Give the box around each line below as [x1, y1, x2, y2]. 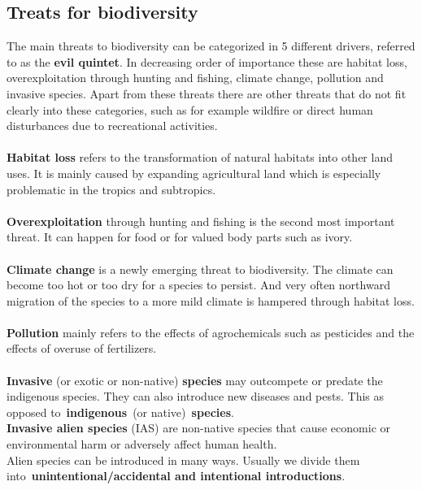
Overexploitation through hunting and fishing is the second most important [7, 212, 395, 229]
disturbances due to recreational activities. [7, 117, 218, 134]
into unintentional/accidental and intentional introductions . [7, 467, 346, 484]
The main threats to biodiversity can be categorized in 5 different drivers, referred [7, 37, 415, 54]
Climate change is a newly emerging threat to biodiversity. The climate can [7, 260, 394, 277]
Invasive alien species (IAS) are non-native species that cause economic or [7, 419, 391, 436]
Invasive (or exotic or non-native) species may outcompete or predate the [7, 371, 383, 388]
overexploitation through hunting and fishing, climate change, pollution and [7, 69, 384, 86]
